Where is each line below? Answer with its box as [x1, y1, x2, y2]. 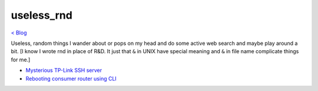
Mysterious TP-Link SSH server [25, 67, 102, 74]
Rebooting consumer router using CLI [25, 75, 117, 82]
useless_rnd [11, 9, 73, 22]
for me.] [11, 56, 31, 63]
